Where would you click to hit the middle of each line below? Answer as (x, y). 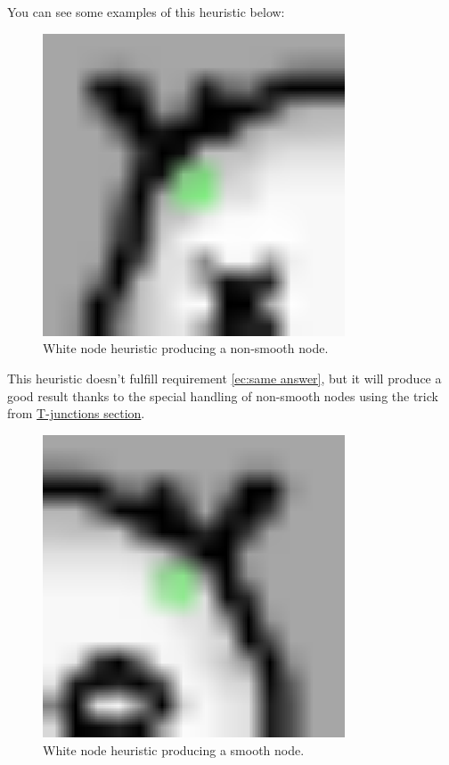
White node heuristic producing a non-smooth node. (186, 348)
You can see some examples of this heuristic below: (146, 12)
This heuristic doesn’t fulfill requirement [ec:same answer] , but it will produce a (224, 378)
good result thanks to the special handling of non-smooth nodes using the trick (223, 395)
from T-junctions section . (76, 413)
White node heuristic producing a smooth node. (174, 749)
